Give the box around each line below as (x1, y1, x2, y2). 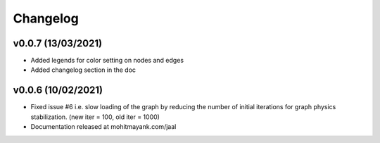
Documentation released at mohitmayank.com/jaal (30, 123, 177, 131)
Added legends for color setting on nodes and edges (30, 56, 184, 65)
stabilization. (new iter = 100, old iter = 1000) (30, 113, 160, 121)
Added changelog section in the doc (30, 66, 137, 74)
